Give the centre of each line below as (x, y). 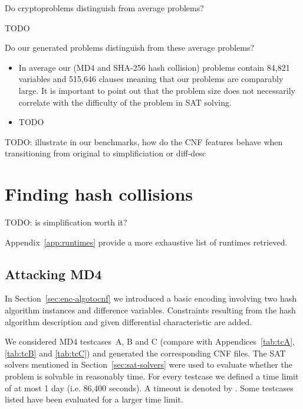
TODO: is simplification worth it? (66, 222)
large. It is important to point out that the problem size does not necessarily (157, 90)
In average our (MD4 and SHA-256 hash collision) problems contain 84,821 (154, 67)
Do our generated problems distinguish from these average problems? (130, 48)
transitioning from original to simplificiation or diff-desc (106, 153)
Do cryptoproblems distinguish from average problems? (104, 8)
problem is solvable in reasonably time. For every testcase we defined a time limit (152, 376)
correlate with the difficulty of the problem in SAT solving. (125, 102)
